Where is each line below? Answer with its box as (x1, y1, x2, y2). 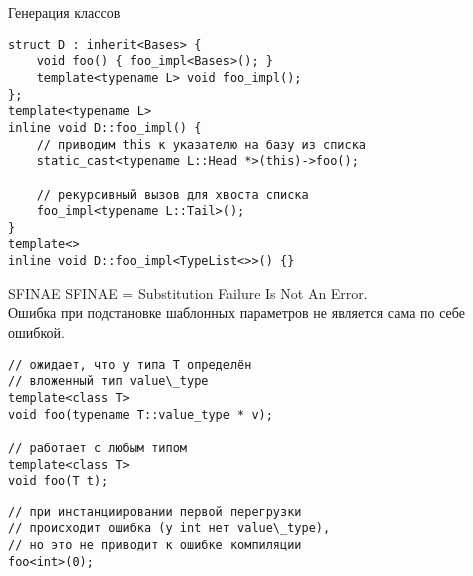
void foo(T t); (8, 474, 109, 489)
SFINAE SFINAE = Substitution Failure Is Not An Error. (8, 282, 368, 303)
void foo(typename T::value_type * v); (8, 407, 273, 422)
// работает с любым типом (8, 440, 187, 455)
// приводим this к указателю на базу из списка (36, 137, 366, 152)
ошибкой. (8, 321, 65, 342)
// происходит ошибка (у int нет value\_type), (8, 521, 331, 536)
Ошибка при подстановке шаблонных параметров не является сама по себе (8, 302, 465, 323)
